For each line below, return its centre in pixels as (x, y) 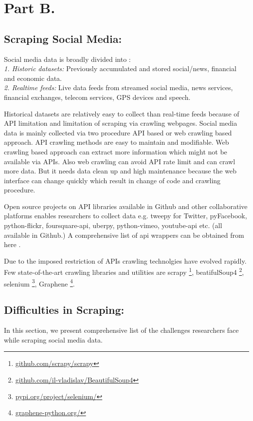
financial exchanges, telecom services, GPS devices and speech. (97, 97)
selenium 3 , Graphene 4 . (39, 283)
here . (12, 244)
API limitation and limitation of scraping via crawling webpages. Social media (121, 123)
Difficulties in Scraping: (64, 310)
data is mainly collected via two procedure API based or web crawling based (118, 132)
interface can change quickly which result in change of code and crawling (112, 180)
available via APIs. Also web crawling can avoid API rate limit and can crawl (120, 161)
